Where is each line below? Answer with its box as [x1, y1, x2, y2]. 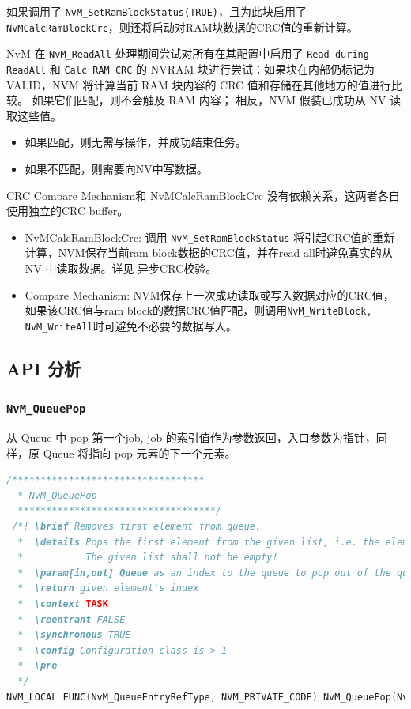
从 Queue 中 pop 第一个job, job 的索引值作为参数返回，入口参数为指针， [6, 429, 376, 446]
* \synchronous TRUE [17, 629, 131, 641]
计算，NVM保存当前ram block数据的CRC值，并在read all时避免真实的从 [25, 244, 393, 261]
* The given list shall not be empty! [17, 552, 278, 564]
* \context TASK [17, 598, 108, 610]
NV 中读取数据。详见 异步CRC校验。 [25, 260, 217, 277]
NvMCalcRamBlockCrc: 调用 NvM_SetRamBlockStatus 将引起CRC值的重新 [25, 228, 395, 245]
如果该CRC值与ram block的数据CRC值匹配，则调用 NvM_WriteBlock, [25, 302, 372, 319]
